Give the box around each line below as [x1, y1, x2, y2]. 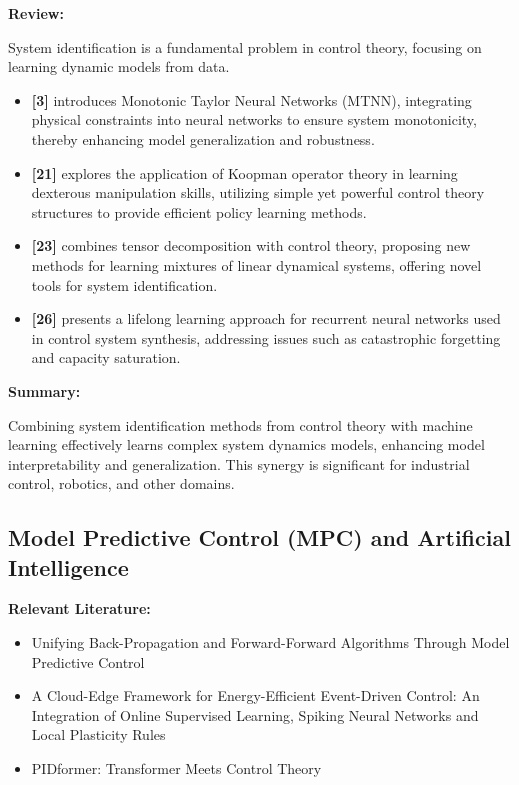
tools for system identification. [31, 274, 218, 295]
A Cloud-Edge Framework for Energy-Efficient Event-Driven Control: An [31, 685, 480, 706]
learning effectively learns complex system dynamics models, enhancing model [8, 434, 485, 455]
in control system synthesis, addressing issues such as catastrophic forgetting [31, 327, 501, 348]
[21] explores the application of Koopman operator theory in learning [31, 162, 458, 183]
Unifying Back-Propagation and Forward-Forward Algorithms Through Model [31, 632, 510, 653]
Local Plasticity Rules [31, 724, 166, 745]
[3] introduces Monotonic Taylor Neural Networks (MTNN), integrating [31, 89, 472, 110]
